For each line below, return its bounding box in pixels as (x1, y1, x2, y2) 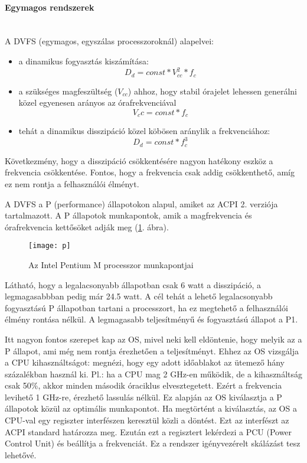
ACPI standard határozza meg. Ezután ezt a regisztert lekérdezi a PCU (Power (5, 425, 292, 438)
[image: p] (28, 242, 71, 250)
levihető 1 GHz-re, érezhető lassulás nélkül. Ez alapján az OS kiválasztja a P (5, 390, 282, 403)
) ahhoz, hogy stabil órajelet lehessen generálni (128, 84, 297, 97)
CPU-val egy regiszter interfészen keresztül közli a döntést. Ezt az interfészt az (5, 414, 289, 426)
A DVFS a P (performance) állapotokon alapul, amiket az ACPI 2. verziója (5, 197, 278, 210)
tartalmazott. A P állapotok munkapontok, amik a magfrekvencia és (5, 209, 252, 221)
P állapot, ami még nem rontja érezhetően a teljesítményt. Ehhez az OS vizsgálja (5, 344, 299, 357)
